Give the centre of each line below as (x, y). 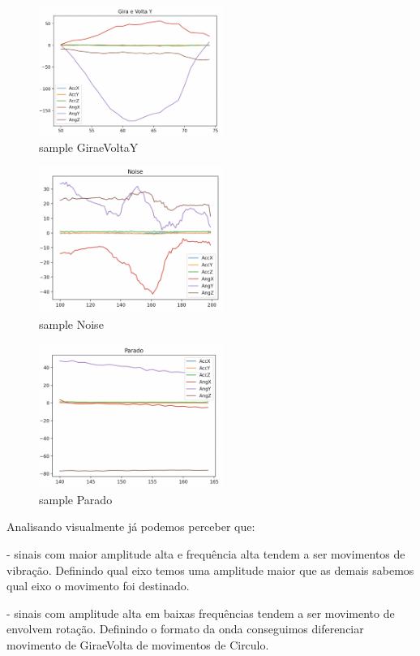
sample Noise (71, 324)
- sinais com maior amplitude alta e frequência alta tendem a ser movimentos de (206, 554)
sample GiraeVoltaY (89, 147)
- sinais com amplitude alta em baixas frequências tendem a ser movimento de (201, 613)
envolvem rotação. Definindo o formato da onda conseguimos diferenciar (185, 629)
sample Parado (76, 499)
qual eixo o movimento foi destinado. (98, 586)
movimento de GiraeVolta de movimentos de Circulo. (138, 644)
